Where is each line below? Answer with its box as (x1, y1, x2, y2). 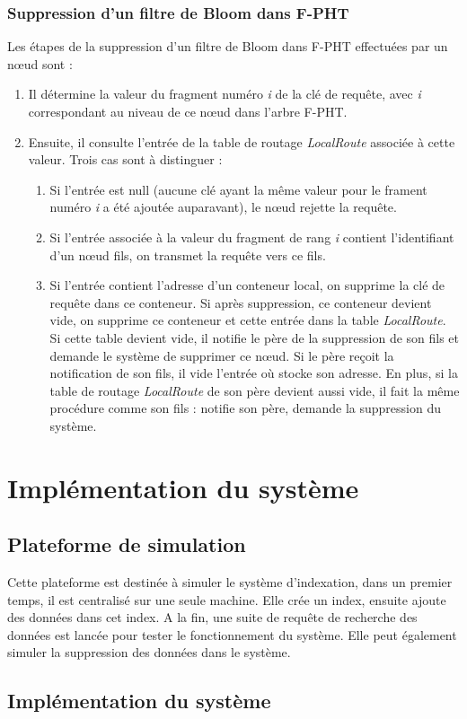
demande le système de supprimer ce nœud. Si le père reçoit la (49, 346, 394, 364)
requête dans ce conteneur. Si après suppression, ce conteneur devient (49, 293, 432, 311)
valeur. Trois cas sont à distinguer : (28, 150, 223, 169)
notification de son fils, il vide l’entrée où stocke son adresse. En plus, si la (49, 364, 458, 382)
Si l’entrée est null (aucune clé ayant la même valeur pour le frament (49, 180, 427, 198)
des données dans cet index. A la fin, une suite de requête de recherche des (7, 608, 418, 627)
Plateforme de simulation (7, 530, 246, 558)
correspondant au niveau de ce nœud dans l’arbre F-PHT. (28, 102, 348, 120)
